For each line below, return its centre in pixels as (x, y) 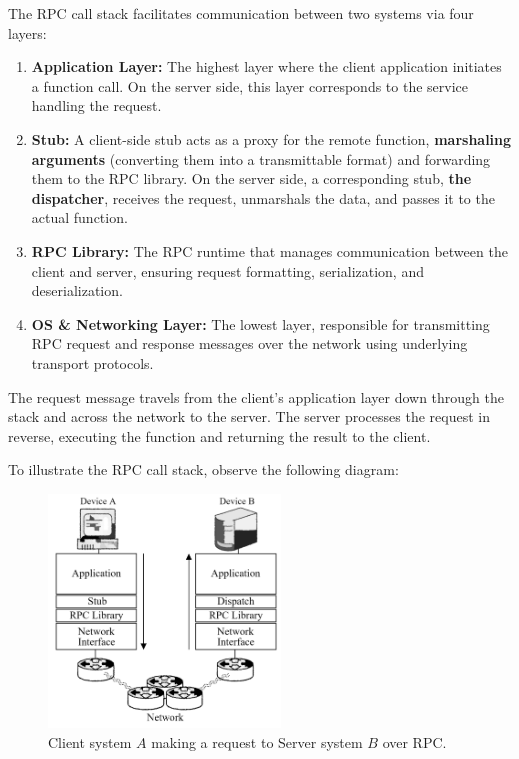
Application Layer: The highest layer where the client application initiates (266, 66)
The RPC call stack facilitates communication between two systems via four (241, 13)
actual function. (79, 217)
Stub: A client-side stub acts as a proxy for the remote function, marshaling (271, 138)
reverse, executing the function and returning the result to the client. (219, 435)
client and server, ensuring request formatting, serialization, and (227, 270)
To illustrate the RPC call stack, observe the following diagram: (203, 469)
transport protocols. (92, 362)
